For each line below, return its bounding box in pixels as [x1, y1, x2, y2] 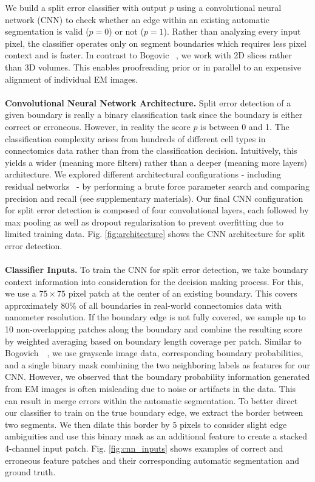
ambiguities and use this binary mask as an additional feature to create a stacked [5, 430, 307, 442]
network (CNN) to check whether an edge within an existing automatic [5, 13, 270, 26]
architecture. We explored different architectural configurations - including [5, 168, 281, 181]
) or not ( [109, 25, 144, 38]
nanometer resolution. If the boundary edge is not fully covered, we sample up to [5, 311, 306, 323]
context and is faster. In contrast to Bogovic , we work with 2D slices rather [5, 49, 293, 61]
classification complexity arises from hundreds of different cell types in [5, 132, 266, 145]
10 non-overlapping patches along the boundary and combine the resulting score [5, 323, 303, 336]
